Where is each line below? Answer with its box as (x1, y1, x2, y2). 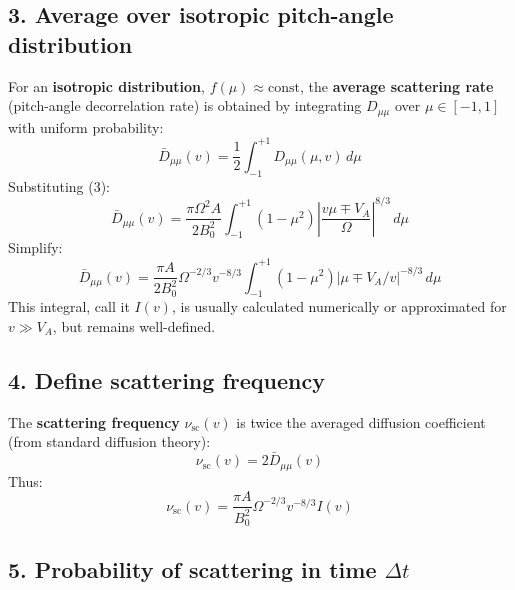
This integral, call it (8, 296, 130, 317)
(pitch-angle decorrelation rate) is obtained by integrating (8, 95, 362, 116)
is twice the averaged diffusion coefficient (236, 411, 486, 432)
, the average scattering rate (299, 75, 494, 96)
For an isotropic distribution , (8, 75, 205, 96)
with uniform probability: (8, 116, 164, 137)
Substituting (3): (8, 175, 111, 196)
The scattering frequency (8, 411, 180, 432)
